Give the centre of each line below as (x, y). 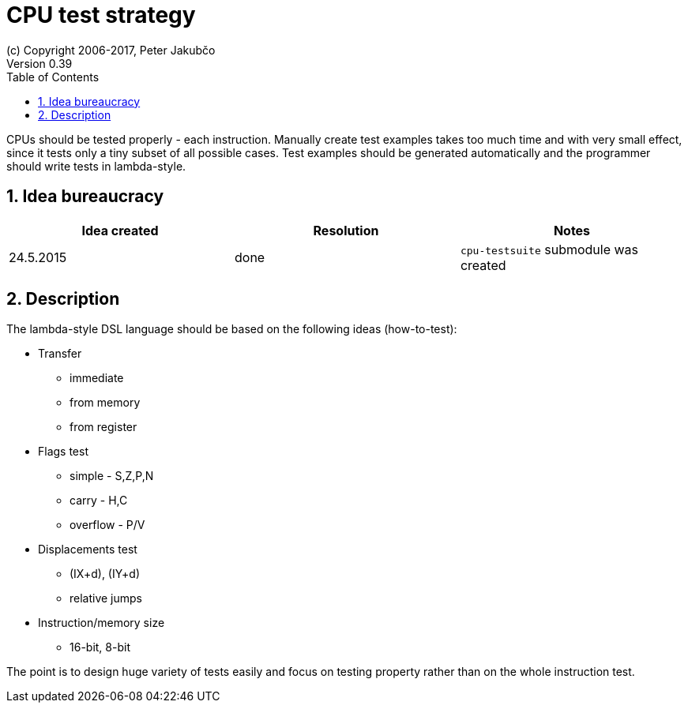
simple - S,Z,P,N (112, 476)
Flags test (64, 452)
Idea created (120, 230)
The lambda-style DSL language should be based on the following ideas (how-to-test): (232, 329)
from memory (105, 403)
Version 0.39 (39, 63)
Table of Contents (53, 77)
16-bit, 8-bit (100, 647)
